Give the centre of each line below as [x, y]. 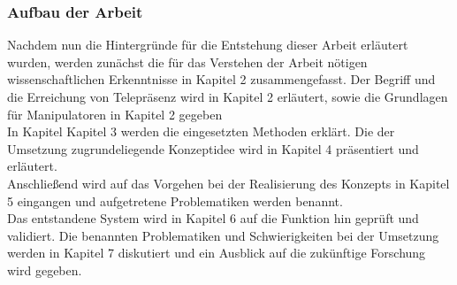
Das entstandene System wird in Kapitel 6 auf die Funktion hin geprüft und [213, 218]
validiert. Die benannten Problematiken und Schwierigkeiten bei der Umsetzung [223, 235]
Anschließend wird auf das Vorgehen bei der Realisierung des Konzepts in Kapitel [228, 183]
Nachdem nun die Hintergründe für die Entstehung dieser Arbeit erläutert [208, 45]
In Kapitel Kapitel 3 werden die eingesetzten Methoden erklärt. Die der [201, 131]
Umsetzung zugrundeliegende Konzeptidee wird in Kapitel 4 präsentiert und [213, 148]
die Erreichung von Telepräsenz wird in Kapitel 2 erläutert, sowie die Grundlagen [228, 96]
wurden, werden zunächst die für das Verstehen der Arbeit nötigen [187, 62]
